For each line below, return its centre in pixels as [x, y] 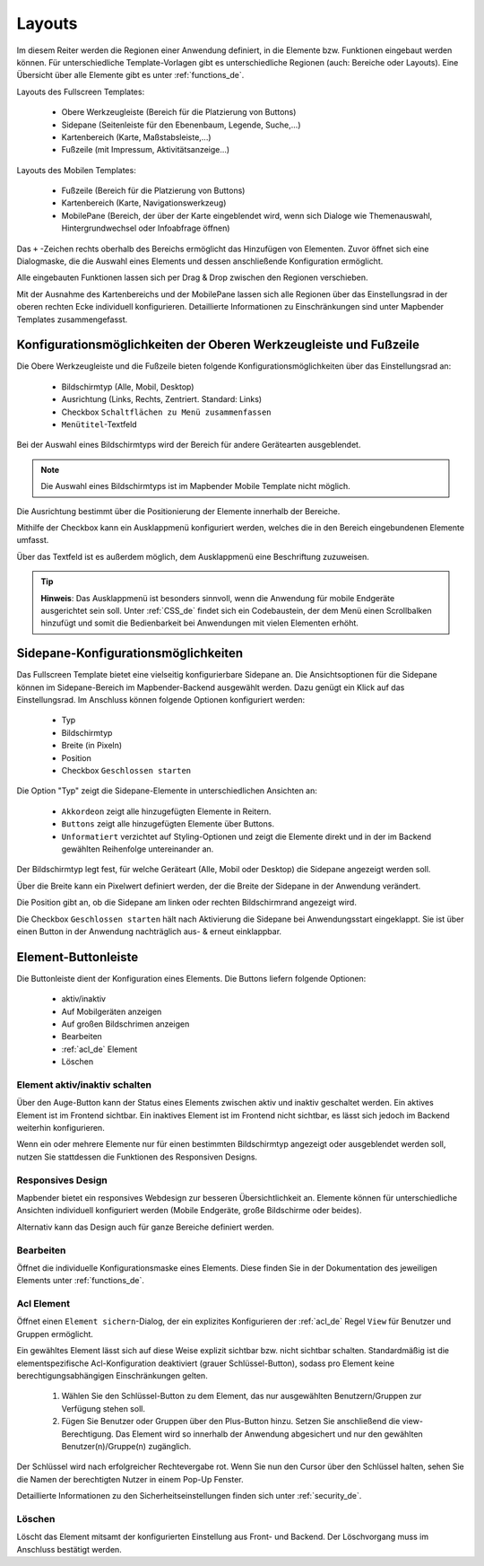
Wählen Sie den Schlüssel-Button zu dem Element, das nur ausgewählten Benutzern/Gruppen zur [242, 1396]
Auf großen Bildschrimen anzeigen [125, 1024]
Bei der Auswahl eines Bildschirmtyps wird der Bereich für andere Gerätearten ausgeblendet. [189, 445]
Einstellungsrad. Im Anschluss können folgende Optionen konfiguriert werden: [161, 700]
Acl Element [43, 1304]
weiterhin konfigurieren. [60, 1128]
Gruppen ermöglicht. [55, 1334]
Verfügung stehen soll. [103, 1408]
